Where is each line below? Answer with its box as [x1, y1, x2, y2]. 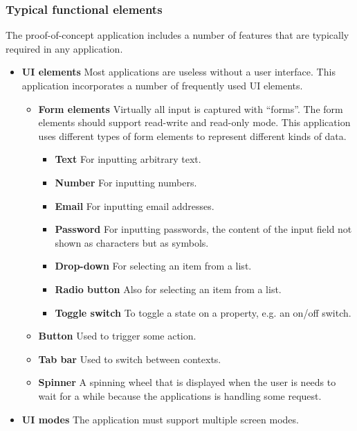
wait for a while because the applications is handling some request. [38, 388, 322, 403]
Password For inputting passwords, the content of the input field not [55, 222, 352, 236]
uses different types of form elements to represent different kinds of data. [38, 128, 347, 143]
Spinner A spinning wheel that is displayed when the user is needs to [38, 375, 336, 389]
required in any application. [6, 41, 123, 55]
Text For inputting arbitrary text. [55, 152, 201, 166]
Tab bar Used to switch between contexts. [38, 351, 221, 366]
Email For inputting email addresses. [55, 198, 214, 213]
